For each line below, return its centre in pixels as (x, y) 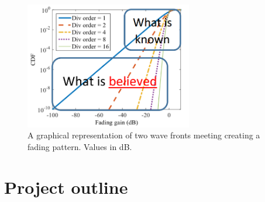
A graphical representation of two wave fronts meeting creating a (144, 135)
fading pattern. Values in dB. (80, 146)
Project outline (66, 187)
